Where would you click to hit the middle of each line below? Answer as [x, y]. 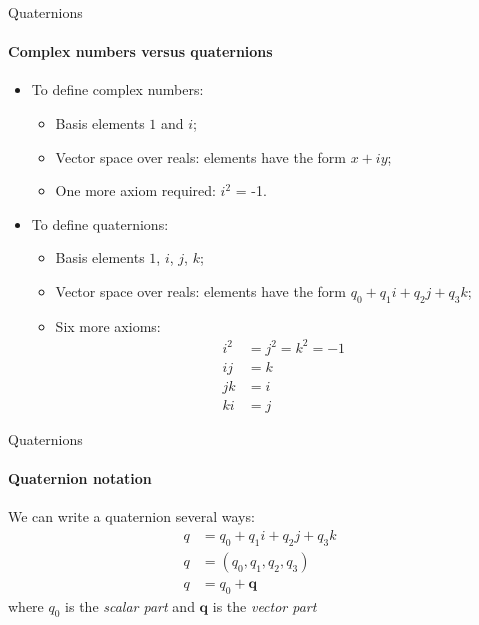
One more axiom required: [135, 190]
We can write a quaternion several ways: [131, 516]
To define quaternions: [100, 223]
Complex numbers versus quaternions [140, 51]
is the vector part [264, 605]
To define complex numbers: [117, 89]
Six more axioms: [108, 325]
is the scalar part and [130, 605]
